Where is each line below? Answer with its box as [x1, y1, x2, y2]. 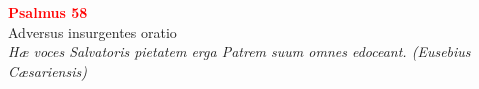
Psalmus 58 [8, 2, 88, 22]
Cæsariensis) [8, 60, 87, 81]
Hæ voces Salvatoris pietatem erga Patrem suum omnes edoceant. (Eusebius [8, 41, 471, 62]
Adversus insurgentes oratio [8, 21, 177, 42]
